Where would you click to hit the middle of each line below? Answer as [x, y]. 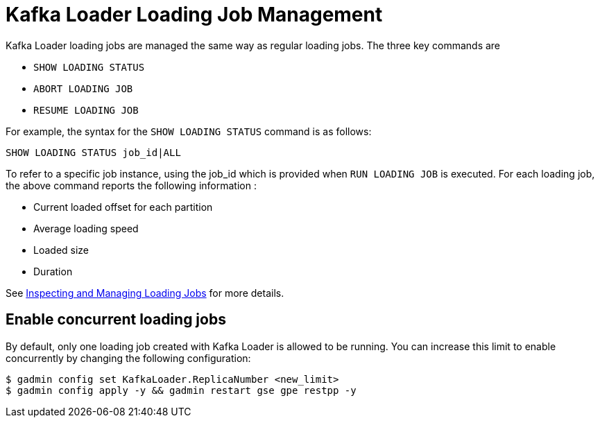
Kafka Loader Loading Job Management [194, 15]
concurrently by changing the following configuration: [128, 358]
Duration [53, 271]
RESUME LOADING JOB [86, 110]
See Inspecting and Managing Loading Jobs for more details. [145, 293]
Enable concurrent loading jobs [116, 320]
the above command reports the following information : [131, 185]
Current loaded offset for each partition [123, 207]
